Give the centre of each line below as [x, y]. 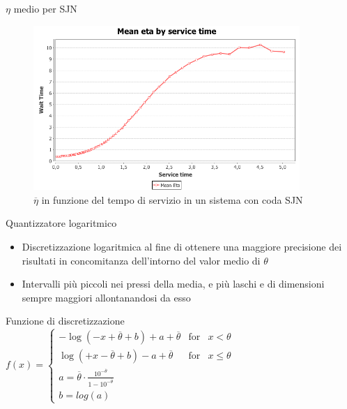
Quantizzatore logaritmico [61, 223]
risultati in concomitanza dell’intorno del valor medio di [141, 260]
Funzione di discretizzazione [65, 321]
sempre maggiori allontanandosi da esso [106, 297]
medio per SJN [45, 8]
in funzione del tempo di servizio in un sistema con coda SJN [172, 199]
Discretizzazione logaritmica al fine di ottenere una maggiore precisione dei [182, 247]
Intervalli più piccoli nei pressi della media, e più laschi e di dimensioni [173, 284]
